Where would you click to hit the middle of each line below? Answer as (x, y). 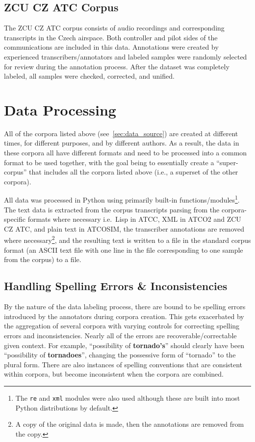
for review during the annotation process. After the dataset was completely (117, 66)
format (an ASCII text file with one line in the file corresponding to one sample (124, 250)
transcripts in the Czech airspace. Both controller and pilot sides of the (111, 37)
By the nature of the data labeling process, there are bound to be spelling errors (125, 307)
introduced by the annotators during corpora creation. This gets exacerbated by (124, 316)
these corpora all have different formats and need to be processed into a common (126, 153)
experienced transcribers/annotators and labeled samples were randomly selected (126, 56)
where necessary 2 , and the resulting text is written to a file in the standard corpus (127, 239)
